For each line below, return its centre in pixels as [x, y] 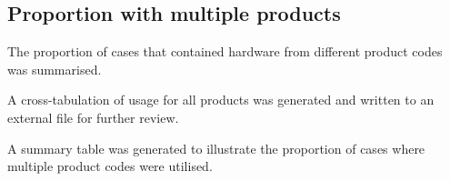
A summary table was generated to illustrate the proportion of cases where [216, 148]
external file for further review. [93, 117]
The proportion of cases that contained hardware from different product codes [225, 51]
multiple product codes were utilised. [110, 166]
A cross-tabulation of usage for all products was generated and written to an [221, 100]
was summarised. [55, 69]
